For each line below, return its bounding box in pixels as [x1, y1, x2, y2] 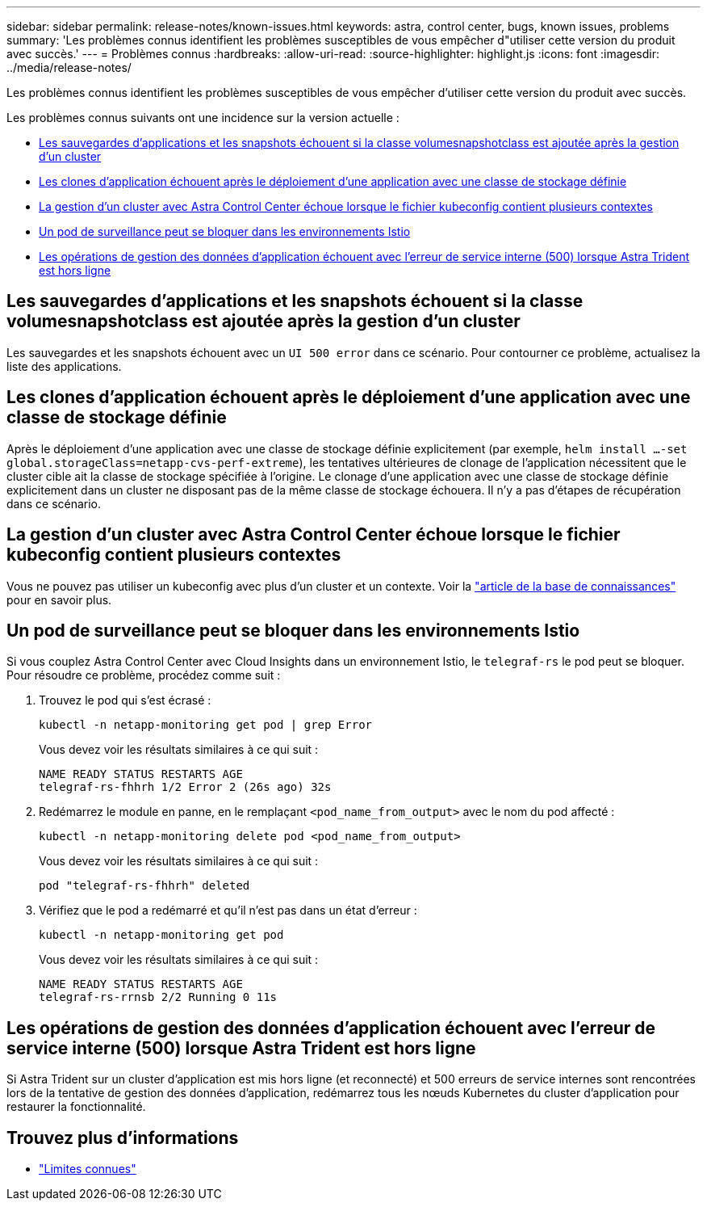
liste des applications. [6, 359, 122, 373]
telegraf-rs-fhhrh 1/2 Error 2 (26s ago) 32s [39, 780, 332, 794]
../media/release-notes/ [6, 61, 132, 74]
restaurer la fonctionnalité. [6, 1100, 146, 1114]
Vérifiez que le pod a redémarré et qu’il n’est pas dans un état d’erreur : [39, 903, 417, 918]
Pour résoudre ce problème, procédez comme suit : [6, 668, 281, 683]
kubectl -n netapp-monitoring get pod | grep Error [39, 718, 373, 732]
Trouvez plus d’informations [6, 1127, 239, 1148]
